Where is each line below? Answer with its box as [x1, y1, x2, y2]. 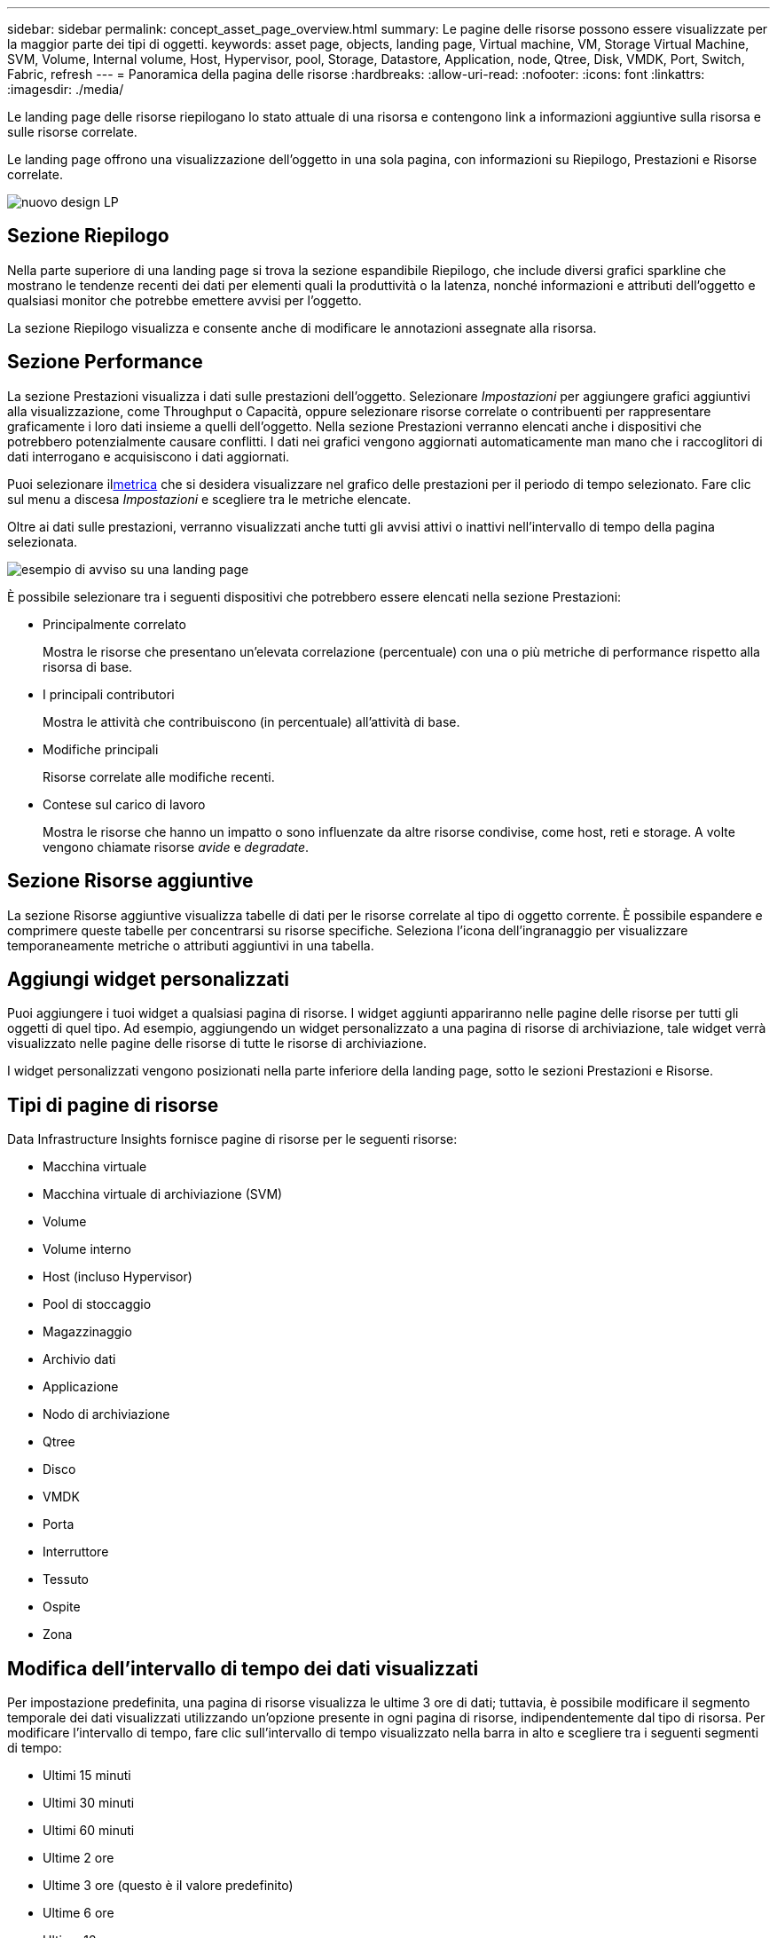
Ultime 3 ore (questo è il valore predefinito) [43, 1878, 294, 1894]
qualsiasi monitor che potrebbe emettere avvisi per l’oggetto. [7, 292, 362, 308]
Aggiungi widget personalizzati [7, 967, 289, 990]
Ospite [43, 1599, 81, 1615]
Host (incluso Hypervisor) [43, 1269, 192, 1285]
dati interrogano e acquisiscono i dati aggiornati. [7, 448, 290, 464]
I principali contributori [43, 686, 175, 702]
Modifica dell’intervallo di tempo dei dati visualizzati [7, 1657, 479, 1680]
